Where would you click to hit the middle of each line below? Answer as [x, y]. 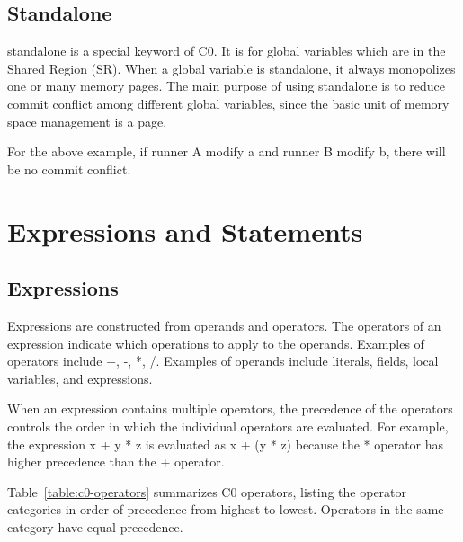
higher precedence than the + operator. [116, 462]
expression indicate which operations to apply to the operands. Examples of [216, 343]
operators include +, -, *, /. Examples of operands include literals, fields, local [223, 361]
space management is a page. [87, 121]
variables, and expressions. [80, 378]
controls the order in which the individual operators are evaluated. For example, [228, 426]
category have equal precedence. [95, 526]
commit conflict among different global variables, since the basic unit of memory [228, 103]
